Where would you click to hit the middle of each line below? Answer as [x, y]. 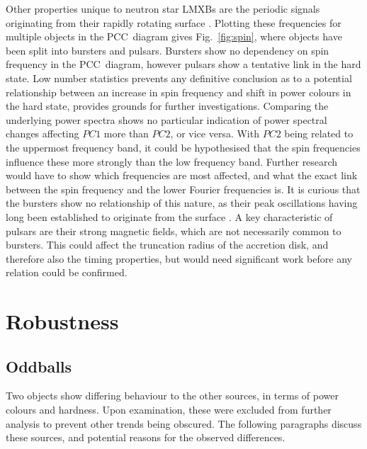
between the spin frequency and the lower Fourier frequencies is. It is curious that [183, 189]
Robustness [62, 321]
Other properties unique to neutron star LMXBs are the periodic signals [163, 8]
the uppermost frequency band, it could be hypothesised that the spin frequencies [183, 147]
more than [126, 133]
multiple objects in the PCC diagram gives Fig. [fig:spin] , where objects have [174, 36]
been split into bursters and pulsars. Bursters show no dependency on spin [168, 50]
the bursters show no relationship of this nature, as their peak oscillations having [182, 203]
